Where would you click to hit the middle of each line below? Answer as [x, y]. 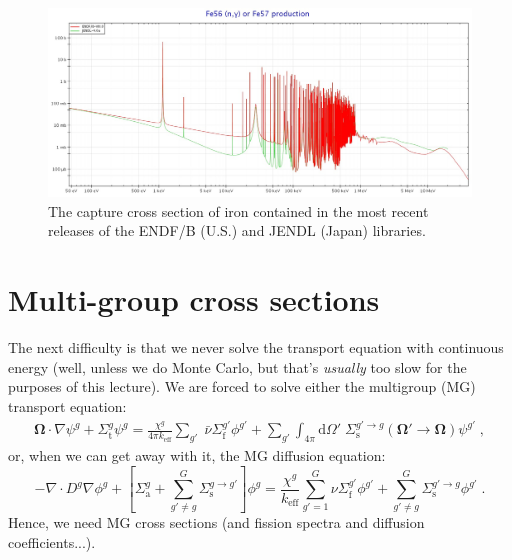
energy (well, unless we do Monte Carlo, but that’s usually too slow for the [237, 366]
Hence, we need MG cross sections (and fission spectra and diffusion [216, 522]
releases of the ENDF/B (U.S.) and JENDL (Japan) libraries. [237, 230]
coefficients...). [52, 542]
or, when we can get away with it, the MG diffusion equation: [197, 455]
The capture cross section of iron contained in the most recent [238, 210]
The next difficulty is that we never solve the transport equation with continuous [256, 347]
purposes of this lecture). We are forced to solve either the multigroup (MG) [242, 386]
